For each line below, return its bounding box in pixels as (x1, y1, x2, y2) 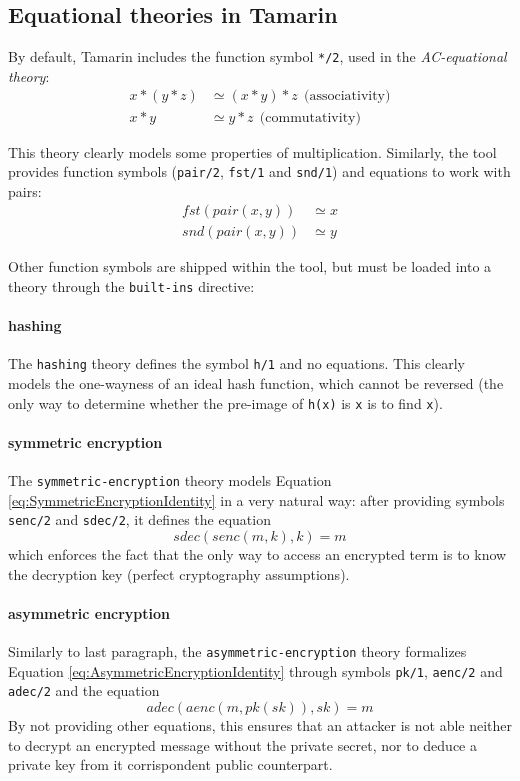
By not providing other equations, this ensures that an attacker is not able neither (8, 715, 513, 736)
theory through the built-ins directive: (8, 276, 255, 297)
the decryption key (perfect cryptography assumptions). (8, 563, 350, 584)
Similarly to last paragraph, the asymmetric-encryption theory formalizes (8, 641, 467, 662)
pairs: (8, 180, 42, 201)
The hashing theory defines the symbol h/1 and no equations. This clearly (8, 353, 466, 374)
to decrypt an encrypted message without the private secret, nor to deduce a (8, 734, 477, 755)
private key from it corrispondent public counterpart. (8, 754, 333, 775)
